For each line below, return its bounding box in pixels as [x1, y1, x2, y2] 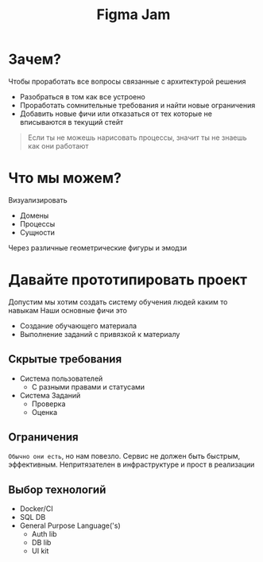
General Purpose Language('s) [19, 521, 121, 530]
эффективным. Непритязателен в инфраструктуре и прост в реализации [8, 459, 255, 470]
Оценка [31, 407, 58, 417]
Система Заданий [19, 390, 81, 400]
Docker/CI [19, 504, 53, 514]
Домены [19, 211, 49, 220]
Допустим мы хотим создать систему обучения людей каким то [8, 297, 228, 307]
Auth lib [31, 529, 57, 539]
